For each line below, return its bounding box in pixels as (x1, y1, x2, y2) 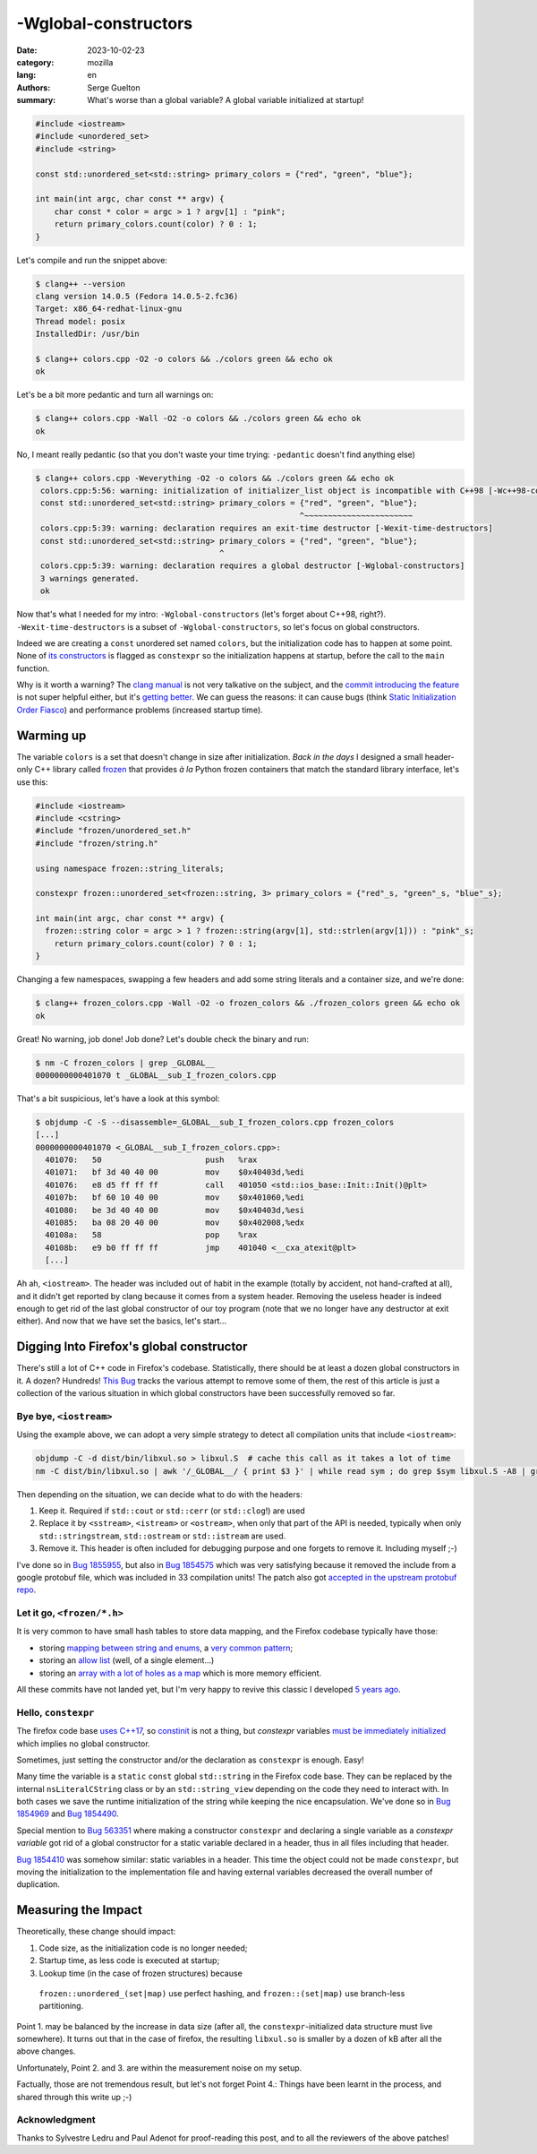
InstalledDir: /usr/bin (35, 329, 141, 340)
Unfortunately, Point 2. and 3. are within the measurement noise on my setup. (16, 2062, 303, 2073)
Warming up (16, 728, 87, 743)
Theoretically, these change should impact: (16, 1926, 176, 1937)
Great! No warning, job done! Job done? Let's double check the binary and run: (16, 1033, 309, 1044)
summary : (16, 95, 56, 106)
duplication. (16, 1879, 60, 1890)
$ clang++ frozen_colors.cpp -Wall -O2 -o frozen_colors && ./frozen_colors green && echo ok (35, 998, 461, 1008)
